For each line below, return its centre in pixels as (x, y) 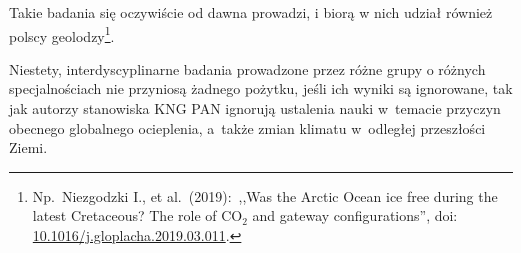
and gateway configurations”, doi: (355, 215)
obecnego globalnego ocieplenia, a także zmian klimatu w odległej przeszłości (247, 127)
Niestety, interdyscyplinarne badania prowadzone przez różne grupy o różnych (247, 68)
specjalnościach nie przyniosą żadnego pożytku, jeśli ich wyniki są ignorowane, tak (261, 88)
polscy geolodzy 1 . (62, 34)
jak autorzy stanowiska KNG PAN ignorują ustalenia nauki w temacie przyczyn (255, 108)
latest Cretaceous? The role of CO (137, 215)
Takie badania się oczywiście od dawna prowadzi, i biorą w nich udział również (251, 12)
